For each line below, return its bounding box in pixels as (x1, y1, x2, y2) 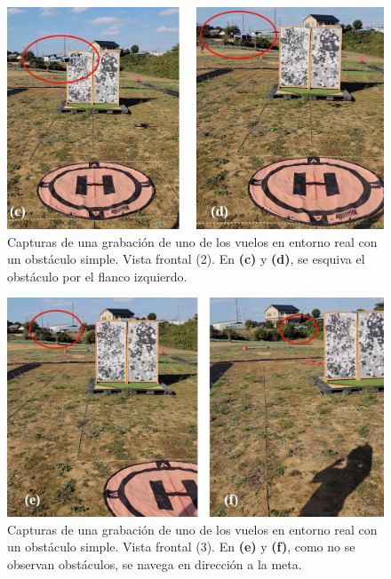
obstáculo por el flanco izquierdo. (7, 266, 188, 285)
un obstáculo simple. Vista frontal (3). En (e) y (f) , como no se (7, 537, 355, 556)
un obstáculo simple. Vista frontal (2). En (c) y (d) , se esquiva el (7, 250, 365, 268)
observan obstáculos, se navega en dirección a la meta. (7, 554, 302, 573)
